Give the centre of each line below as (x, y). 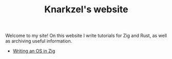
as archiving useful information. (39, 41)
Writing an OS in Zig (34, 51)
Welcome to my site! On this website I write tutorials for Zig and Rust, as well (86, 36)
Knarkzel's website (86, 9)
